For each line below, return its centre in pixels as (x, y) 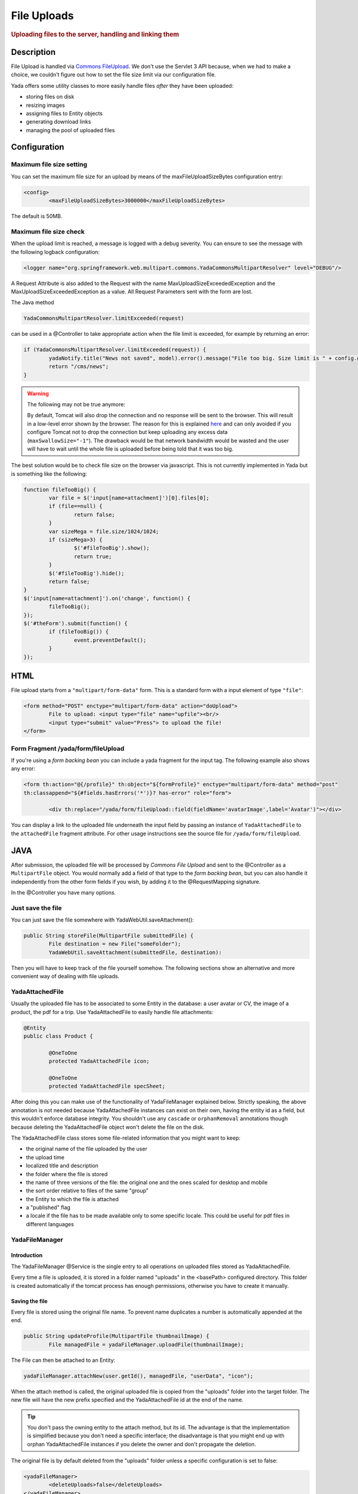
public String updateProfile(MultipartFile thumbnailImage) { (116, 1336)
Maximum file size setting (49, 164)
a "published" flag (48, 1208)
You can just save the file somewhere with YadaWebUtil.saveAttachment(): (102, 920)
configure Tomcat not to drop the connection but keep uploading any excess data (127, 432)
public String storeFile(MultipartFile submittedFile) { (109, 936)
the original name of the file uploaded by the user (87, 1149)
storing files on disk (50, 97)
